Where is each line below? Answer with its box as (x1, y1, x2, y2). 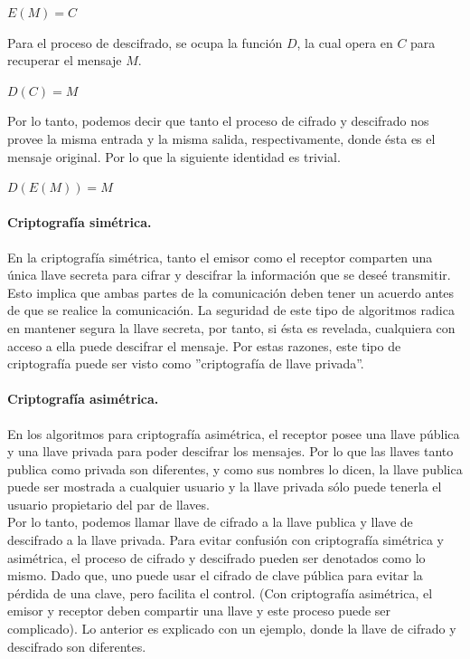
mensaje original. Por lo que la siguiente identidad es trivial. (7, 147, 341, 166)
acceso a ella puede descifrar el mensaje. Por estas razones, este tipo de (7, 336, 401, 355)
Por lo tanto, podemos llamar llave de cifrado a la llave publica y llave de (7, 512, 413, 531)
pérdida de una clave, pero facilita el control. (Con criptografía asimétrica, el (7, 583, 433, 602)
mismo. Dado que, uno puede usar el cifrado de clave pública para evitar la (7, 566, 423, 585)
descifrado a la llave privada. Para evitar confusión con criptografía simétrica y (7, 530, 444, 549)
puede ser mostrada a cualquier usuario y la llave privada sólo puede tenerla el (7, 477, 442, 496)
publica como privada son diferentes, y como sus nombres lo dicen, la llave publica (7, 459, 463, 478)
